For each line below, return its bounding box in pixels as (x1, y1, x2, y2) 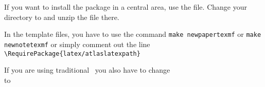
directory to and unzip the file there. (4, 11, 119, 22)
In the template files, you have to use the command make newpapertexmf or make (4, 29, 261, 39)
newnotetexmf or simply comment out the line (4, 38, 150, 49)
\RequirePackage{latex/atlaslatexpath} (4, 50, 140, 57)
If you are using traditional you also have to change (4, 64, 170, 75)
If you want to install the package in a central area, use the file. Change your (4, 2, 247, 12)
